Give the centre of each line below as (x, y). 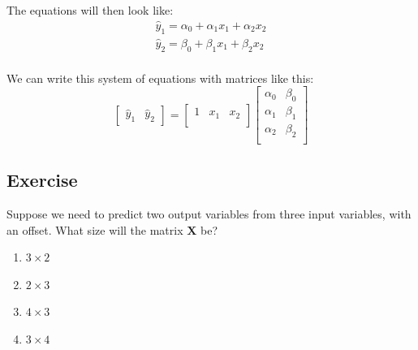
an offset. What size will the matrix (95, 229)
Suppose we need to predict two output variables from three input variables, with (209, 214)
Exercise (42, 180)
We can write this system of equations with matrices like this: (160, 78)
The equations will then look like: (90, 10)
